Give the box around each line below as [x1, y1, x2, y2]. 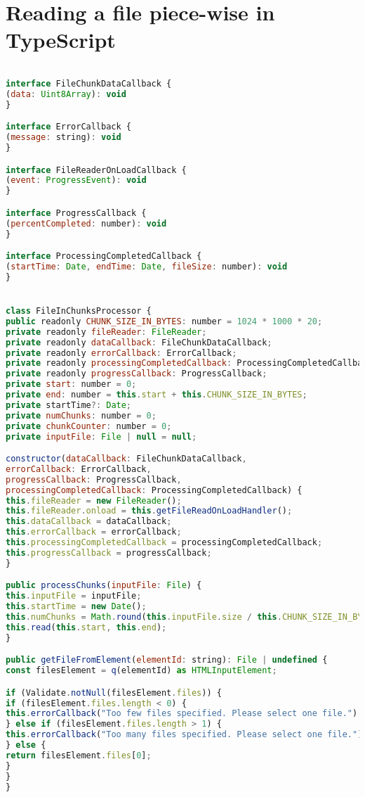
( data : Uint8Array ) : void [6, 89, 126, 99]
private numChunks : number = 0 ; [6, 410, 157, 421]
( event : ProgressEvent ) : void [6, 175, 147, 186]
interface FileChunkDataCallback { [6, 78, 172, 89]
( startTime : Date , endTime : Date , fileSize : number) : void [6, 261, 288, 272]
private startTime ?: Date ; [6, 400, 132, 410]
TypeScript [6, 25, 116, 54]
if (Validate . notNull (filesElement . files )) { [6, 687, 222, 698]
